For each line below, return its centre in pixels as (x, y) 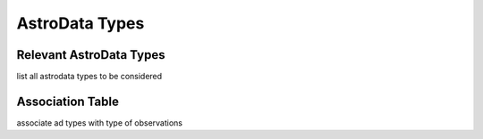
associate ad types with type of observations (100, 123)
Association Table (68, 101)
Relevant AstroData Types (91, 55)
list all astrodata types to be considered (89, 77)
